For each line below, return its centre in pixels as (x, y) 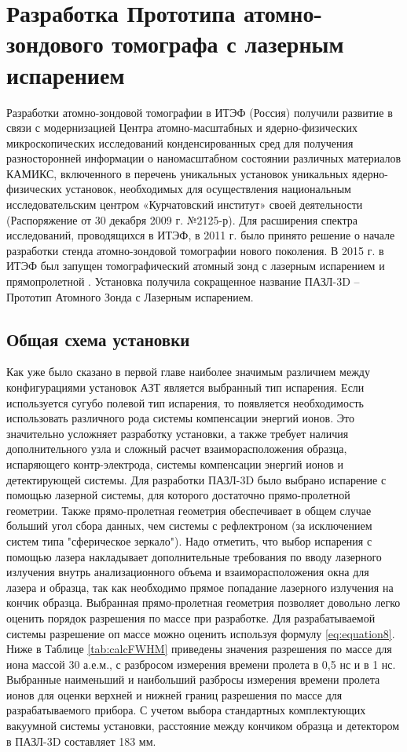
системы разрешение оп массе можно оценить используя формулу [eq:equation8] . (201, 633)
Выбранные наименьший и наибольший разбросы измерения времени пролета (193, 679)
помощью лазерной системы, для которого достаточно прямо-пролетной (178, 495)
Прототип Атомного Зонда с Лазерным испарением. (130, 296)
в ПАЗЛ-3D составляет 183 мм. (81, 741)
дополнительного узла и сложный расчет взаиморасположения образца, (177, 449)
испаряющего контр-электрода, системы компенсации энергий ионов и (175, 464)
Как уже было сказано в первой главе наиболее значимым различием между (188, 372)
